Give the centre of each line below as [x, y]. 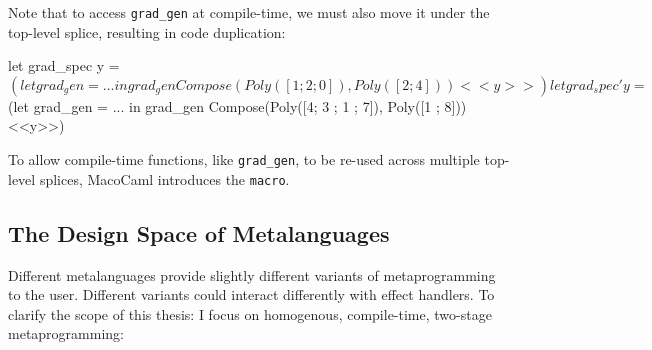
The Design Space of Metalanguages [199, 232]
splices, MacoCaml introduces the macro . [164, 178]
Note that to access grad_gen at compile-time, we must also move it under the [249, 12]
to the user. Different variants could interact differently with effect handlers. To [251, 294]
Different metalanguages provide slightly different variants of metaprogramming [252, 274]
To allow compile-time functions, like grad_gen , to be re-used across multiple [244, 159]
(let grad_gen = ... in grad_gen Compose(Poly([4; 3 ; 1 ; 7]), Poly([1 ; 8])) [237, 105]
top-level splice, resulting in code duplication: [147, 31]
